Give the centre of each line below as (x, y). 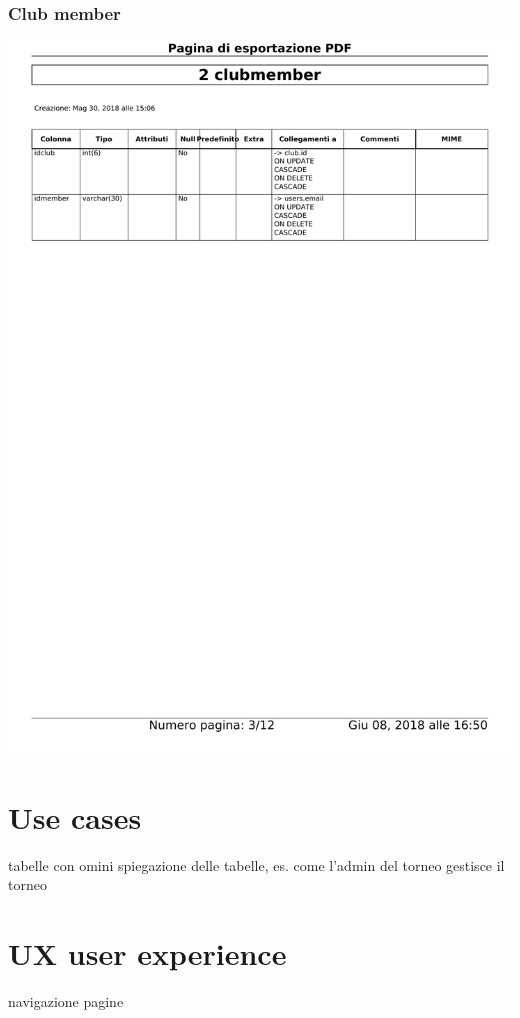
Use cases (75, 816)
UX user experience (147, 953)
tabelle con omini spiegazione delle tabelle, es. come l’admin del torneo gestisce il (256, 864)
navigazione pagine (66, 1001)
